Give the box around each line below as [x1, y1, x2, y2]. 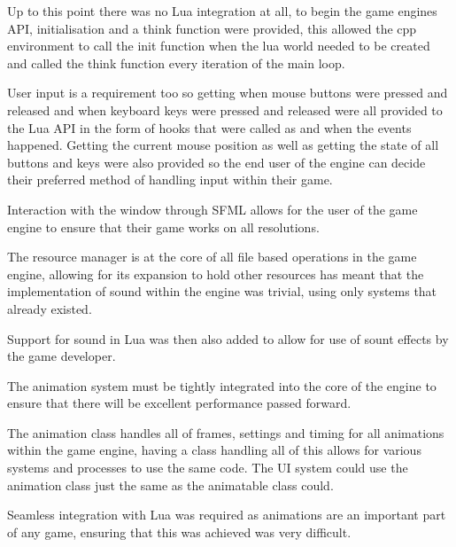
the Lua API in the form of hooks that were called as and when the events [7, 118, 412, 137]
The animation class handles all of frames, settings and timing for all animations [7, 423, 444, 442]
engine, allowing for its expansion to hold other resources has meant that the [7, 264, 424, 283]
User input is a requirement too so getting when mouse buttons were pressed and [7, 83, 448, 102]
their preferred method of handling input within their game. [7, 170, 333, 189]
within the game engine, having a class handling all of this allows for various [7, 441, 421, 459]
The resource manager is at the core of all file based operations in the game [7, 247, 417, 266]
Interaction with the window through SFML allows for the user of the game [7, 199, 418, 218]
